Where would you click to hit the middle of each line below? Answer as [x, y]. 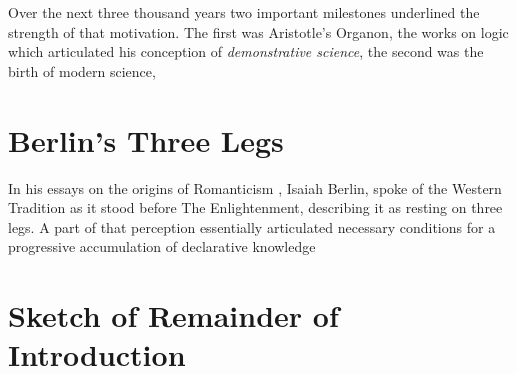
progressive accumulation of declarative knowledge [162, 246]
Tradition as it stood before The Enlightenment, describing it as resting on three [255, 207]
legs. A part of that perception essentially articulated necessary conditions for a [252, 226]
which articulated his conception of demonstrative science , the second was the [246, 51]
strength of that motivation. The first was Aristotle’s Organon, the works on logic [258, 31]
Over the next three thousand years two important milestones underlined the [244, 12]
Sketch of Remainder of [173, 315]
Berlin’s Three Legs [146, 139]
